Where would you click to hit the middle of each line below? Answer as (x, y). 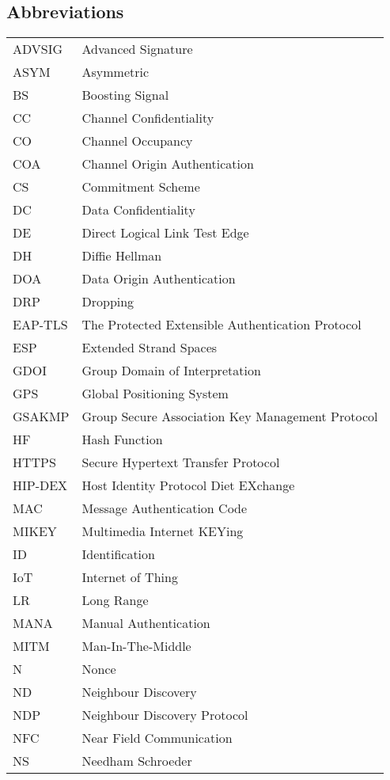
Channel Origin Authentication (168, 164)
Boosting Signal (125, 95)
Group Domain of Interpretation (171, 371)
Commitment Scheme (141, 187)
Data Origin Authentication (159, 279)
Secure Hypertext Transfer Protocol (181, 462)
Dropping (108, 302)
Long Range (115, 600)
